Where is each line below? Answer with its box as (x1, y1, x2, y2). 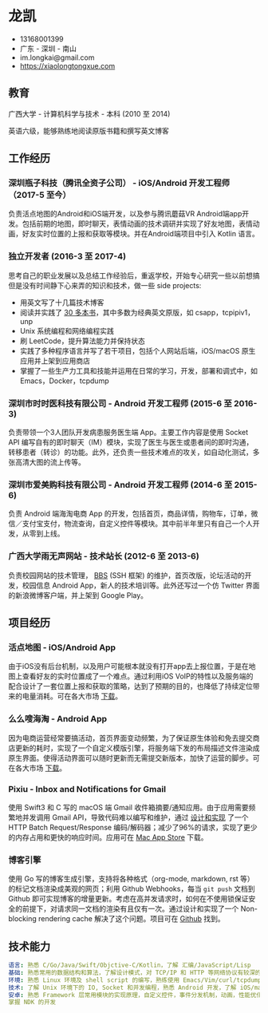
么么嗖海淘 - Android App (8, 714, 108, 725)
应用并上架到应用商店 (19, 356, 90, 366)
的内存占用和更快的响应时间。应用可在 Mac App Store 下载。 (8, 832, 209, 842)
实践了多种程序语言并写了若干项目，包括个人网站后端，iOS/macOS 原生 (19, 346, 256, 355)
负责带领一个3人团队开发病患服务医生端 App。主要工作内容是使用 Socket (8, 428, 249, 437)
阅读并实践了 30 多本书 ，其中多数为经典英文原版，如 (19, 307, 194, 317)
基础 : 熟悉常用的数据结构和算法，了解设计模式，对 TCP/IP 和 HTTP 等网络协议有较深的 (8, 968, 262, 976)
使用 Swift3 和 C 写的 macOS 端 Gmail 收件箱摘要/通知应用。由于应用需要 (8, 802, 249, 812)
